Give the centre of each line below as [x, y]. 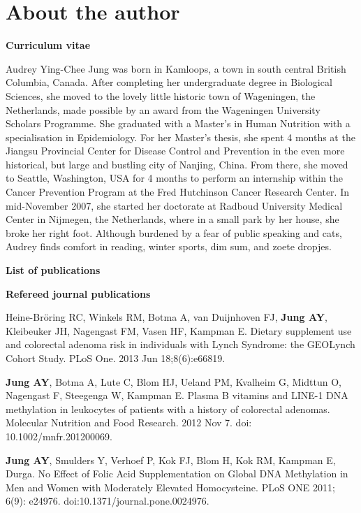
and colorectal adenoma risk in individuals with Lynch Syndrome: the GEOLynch [180, 344]
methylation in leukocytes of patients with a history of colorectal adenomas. [168, 409]
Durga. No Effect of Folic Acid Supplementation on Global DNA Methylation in [177, 474]
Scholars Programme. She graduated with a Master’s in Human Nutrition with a [178, 123]
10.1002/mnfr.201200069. [59, 436]
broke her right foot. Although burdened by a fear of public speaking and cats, [174, 232]
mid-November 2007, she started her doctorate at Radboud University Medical [174, 205]
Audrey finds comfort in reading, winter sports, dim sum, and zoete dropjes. [169, 246]
